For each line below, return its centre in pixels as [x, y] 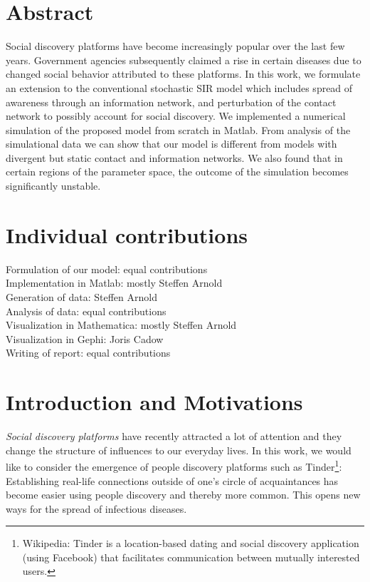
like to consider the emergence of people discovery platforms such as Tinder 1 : [174, 465]
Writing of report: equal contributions [88, 353]
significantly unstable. [53, 186]
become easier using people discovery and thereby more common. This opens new [183, 495]
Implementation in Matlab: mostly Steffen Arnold [114, 283]
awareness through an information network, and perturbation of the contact [171, 102]
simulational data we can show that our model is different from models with [171, 144]
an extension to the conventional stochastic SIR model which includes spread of [179, 87]
